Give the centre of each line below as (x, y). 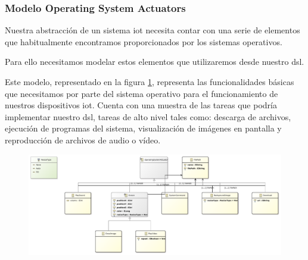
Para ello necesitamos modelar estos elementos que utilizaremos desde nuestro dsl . (155, 62)
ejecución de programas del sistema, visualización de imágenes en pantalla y (143, 128)
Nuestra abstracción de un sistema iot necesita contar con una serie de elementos (153, 30)
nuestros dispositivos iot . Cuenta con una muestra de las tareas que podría (141, 105)
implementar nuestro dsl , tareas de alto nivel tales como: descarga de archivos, (148, 116)
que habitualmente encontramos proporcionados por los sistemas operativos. (144, 41)
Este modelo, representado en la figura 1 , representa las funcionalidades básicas (150, 82)
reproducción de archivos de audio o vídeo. (83, 140)
